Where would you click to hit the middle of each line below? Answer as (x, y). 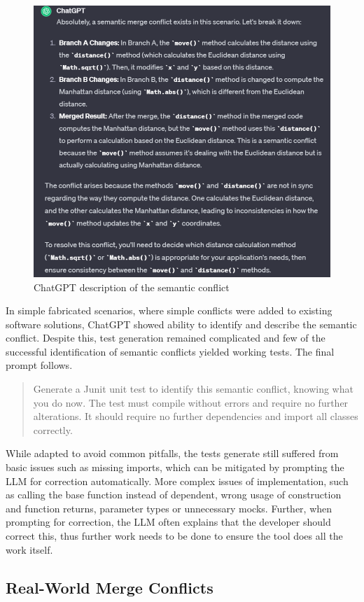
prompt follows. (39, 365)
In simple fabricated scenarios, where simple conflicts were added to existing (169, 310)
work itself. (29, 549)
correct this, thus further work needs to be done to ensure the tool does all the (174, 536)
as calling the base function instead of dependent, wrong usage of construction (174, 495)
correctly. (53, 429)
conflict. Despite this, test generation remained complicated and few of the (166, 338)
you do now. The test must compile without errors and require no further (191, 402)
